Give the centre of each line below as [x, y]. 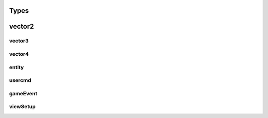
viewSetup [22, 107]
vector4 [19, 54]
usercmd [20, 80]
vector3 [19, 41]
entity [17, 67]
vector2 [22, 26]
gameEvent [23, 93]
